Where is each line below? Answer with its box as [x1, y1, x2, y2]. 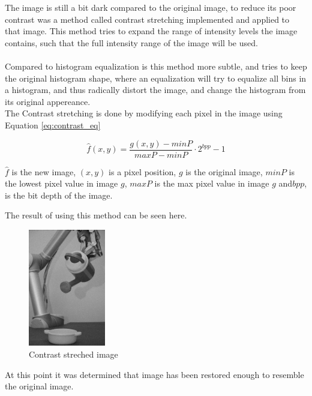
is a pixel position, [109, 165, 176, 178]
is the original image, [185, 165, 263, 178]
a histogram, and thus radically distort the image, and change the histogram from [5, 83, 306, 96]
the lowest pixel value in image [5, 177, 118, 190]
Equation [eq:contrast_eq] [5, 118, 101, 131]
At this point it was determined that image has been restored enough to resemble [5, 368, 304, 380]
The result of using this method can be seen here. [5, 209, 187, 221]
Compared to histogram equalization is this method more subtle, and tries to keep [5, 59, 307, 72]
